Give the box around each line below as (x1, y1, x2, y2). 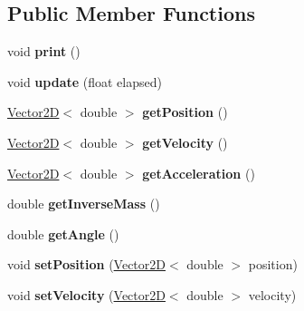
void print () (7, 42, 81, 61)
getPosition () (142, 102, 228, 121)
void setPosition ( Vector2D (7, 255, 166, 274)
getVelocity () (142, 132, 228, 151)
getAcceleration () (142, 163, 255, 182)
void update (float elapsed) (7, 72, 162, 91)
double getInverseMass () (7, 194, 160, 213)
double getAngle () (7, 224, 119, 243)
